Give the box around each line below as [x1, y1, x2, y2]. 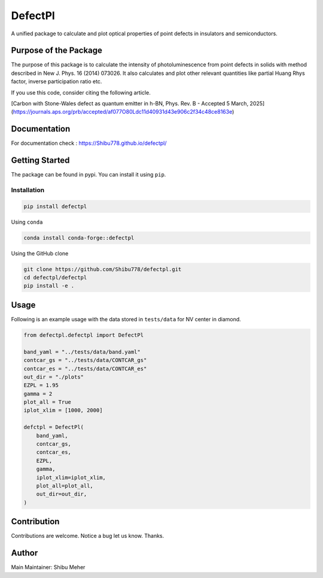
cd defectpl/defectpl [23, 274, 87, 281]
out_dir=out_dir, [36, 491, 87, 498]
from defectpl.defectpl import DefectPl [23, 331, 144, 338]
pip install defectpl [23, 203, 87, 209]
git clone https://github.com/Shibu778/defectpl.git [23, 266, 182, 272]
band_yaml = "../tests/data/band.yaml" [23, 348, 141, 355]
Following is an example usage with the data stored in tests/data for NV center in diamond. [11, 315, 242, 323]
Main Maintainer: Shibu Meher [11, 564, 86, 571]
